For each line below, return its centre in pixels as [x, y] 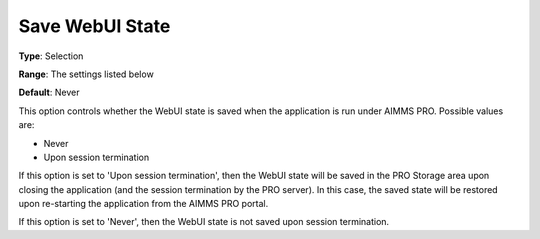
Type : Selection [51, 56]
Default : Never [49, 92]
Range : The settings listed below [86, 74]
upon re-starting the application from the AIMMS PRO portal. [143, 204]
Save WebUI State [94, 26]
